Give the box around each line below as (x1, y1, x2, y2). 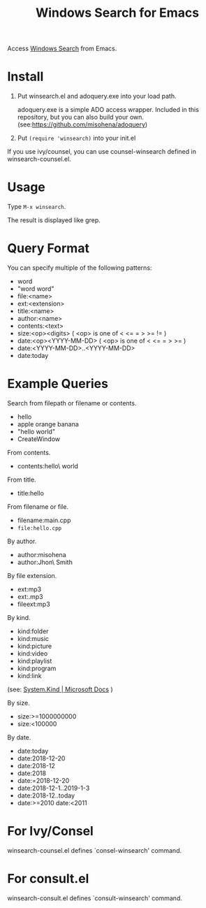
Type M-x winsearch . (7, 203, 66, 211)
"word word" (17, 284, 54, 293)
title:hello (17, 489, 44, 497)
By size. (7, 698, 30, 707)
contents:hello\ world (17, 461, 79, 470)
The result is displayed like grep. (7, 216, 101, 224)
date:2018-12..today (17, 791, 75, 800)
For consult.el (7, 871, 89, 887)
